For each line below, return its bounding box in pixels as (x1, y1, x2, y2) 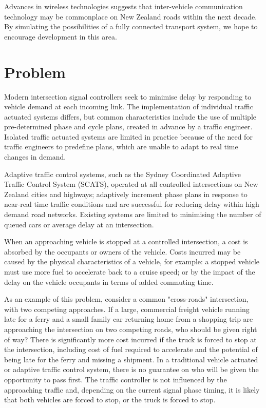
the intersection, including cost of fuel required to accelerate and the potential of (4, 344, 258, 355)
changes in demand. (4, 151, 66, 162)
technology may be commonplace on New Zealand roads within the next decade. (4, 11, 257, 22)
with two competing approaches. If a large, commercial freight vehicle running (4, 303, 250, 314)
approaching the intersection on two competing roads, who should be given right (4, 323, 257, 334)
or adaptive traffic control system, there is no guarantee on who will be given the (4, 364, 259, 375)
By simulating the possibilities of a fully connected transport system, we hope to (4, 21, 258, 32)
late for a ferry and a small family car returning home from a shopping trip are (4, 314, 253, 324)
